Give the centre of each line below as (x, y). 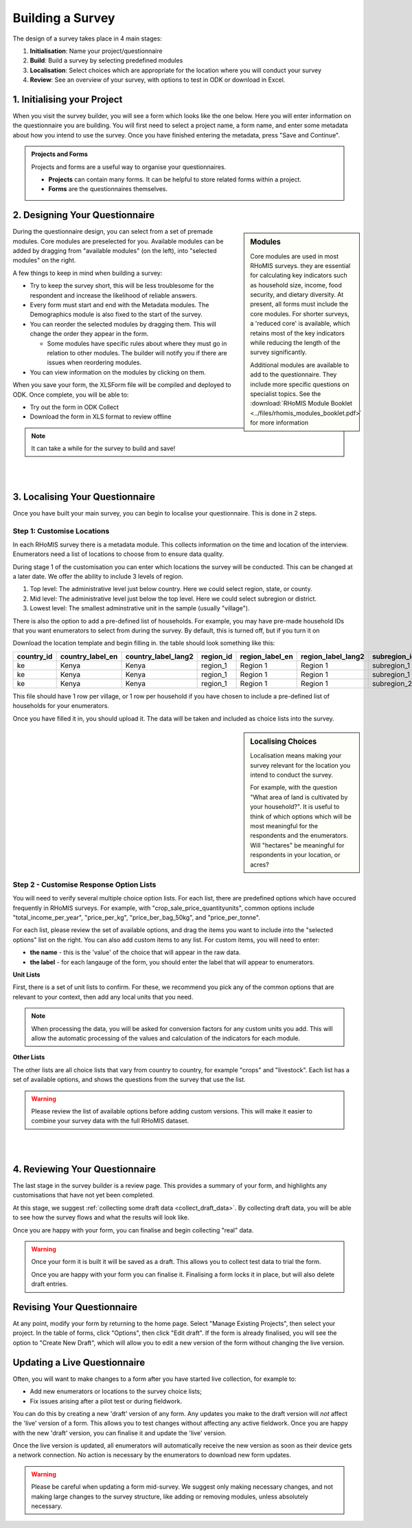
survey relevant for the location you (300, 765)
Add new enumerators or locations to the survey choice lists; (116, 1391)
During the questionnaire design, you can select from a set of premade (113, 232)
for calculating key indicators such (299, 276)
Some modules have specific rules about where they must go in (137, 343)
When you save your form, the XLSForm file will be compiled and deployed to (122, 385)
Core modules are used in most (295, 256)
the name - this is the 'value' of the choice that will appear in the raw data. (135, 953)
